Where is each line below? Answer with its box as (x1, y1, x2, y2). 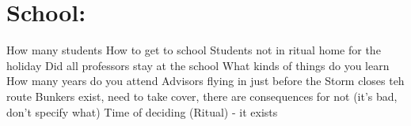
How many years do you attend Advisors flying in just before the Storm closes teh (6, 72, 405, 89)
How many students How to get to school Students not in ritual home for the (6, 42, 381, 58)
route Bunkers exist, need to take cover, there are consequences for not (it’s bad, (6, 87, 398, 104)
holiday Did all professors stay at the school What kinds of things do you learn (6, 57, 390, 73)
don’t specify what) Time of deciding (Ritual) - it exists (6, 103, 278, 120)
